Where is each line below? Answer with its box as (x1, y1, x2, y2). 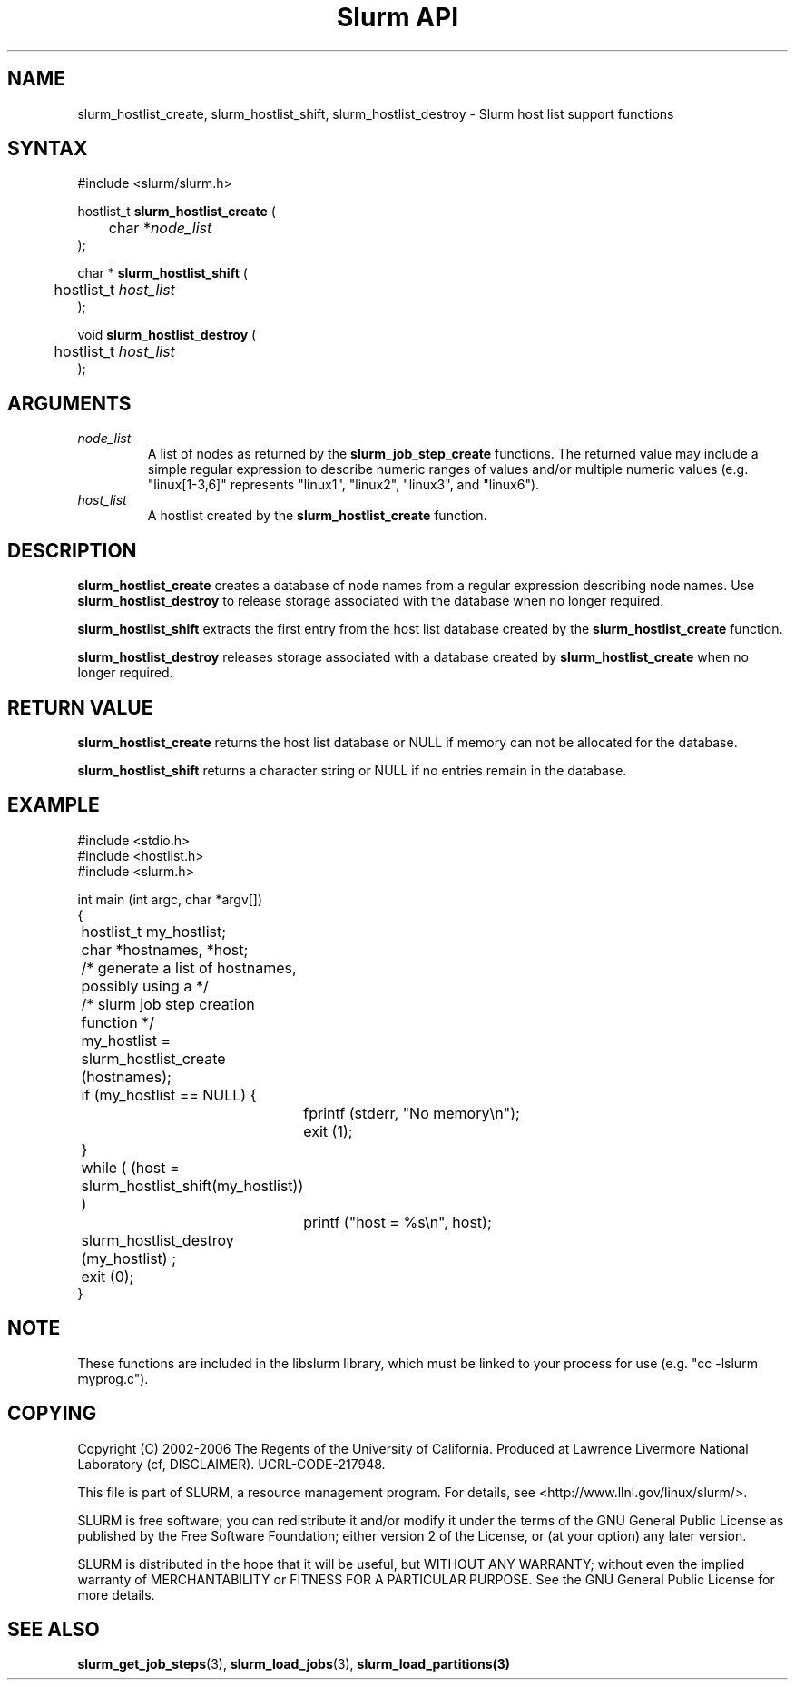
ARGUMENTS (7, 391, 132, 415)
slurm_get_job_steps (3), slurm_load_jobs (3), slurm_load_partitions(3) (77, 1656, 511, 1672)
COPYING (7, 1402, 97, 1426)
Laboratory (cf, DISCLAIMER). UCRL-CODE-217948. (77, 1455, 386, 1472)
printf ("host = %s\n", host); (303, 1212, 492, 1231)
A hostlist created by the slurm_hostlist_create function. (147, 508, 487, 524)
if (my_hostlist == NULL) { (81, 1085, 257, 1104)
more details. (77, 1586, 155, 1603)
